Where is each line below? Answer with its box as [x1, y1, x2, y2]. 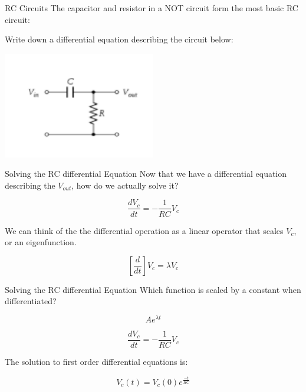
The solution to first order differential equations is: [5, 355, 188, 368]
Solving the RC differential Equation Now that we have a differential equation [5, 167, 287, 180]
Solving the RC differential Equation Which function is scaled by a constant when [5, 283, 301, 295]
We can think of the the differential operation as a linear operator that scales [5, 224, 284, 236]
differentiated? [5, 295, 57, 307]
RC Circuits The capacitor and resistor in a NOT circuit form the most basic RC [5, 2, 298, 14]
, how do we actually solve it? [71, 179, 179, 191]
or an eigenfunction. [5, 236, 77, 248]
